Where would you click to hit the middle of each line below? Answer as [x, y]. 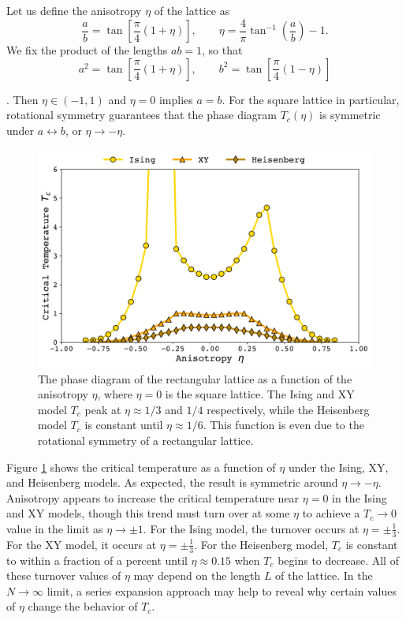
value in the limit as [55, 528]
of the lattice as [192, 10]
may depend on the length [197, 575]
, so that [222, 50]
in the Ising [359, 497]
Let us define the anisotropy [74, 10]
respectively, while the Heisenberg [288, 409]
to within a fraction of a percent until [97, 560]
